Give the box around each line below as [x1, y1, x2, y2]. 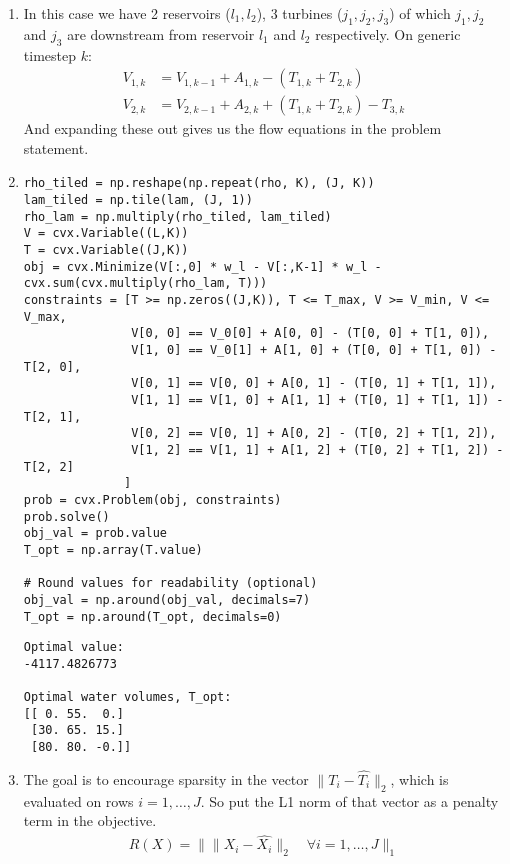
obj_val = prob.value [23, 526, 167, 541]
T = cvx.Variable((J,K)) [23, 243, 189, 258]
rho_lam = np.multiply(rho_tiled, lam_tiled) [23, 209, 332, 224]
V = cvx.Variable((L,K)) [23, 226, 189, 241]
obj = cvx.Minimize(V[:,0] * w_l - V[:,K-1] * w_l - [23, 259, 382, 274]
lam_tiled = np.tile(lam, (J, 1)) [23, 193, 253, 208]
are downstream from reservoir [67, 23, 255, 44]
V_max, [23, 309, 67, 324]
